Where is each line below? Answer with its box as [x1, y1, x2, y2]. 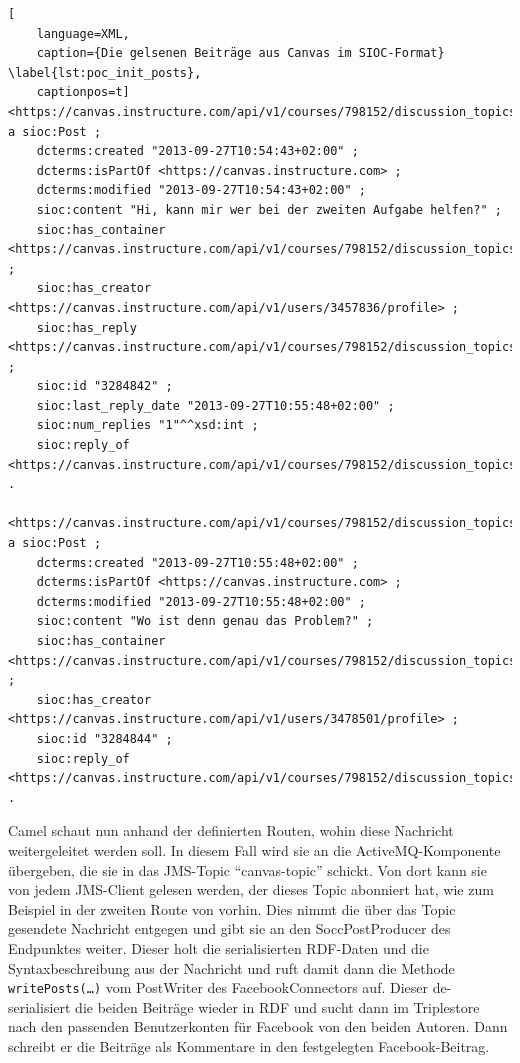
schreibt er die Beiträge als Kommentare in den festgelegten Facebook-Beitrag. [8, 1035, 490, 1056]
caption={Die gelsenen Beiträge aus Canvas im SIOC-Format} [36, 46, 445, 61]
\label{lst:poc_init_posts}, [8, 65, 202, 80]
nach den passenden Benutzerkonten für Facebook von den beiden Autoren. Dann [8, 1016, 508, 1037]
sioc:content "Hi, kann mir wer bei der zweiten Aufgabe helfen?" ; [36, 202, 502, 217]
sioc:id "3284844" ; [36, 731, 173, 746]
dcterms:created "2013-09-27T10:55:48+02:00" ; [36, 555, 359, 570]
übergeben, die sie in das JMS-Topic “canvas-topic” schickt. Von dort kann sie [8, 859, 487, 880]
